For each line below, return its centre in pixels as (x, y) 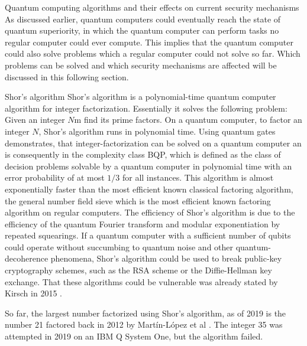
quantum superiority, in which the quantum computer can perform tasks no (142, 30)
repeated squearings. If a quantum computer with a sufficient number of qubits (148, 235)
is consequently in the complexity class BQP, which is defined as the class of (143, 154)
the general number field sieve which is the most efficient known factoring (138, 200)
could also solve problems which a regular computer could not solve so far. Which (153, 53)
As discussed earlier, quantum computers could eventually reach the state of (143, 19)
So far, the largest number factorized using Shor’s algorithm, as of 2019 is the (146, 313)
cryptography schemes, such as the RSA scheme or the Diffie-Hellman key (138, 270)
